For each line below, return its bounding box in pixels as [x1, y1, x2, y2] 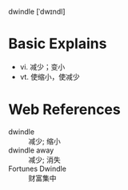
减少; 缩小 [28, 136, 62, 146]
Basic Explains [8, 35, 107, 53]
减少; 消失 [28, 155, 62, 164]
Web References [8, 101, 122, 119]
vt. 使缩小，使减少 [19, 72, 80, 81]
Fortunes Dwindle [8, 164, 66, 173]
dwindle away [8, 145, 54, 155]
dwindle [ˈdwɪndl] [8, 7, 66, 16]
